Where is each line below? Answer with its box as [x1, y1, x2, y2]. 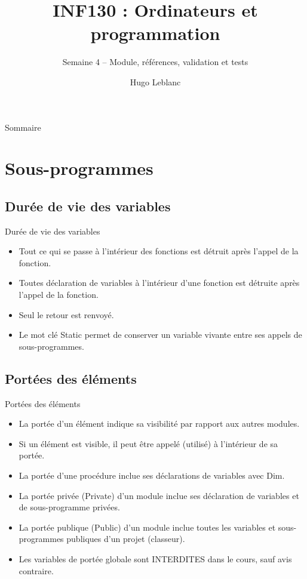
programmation [90, 21, 220, 45]
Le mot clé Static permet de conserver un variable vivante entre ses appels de [19, 328, 302, 341]
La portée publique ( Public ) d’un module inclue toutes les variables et [19, 521, 276, 533]
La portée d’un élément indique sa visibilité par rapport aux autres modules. [19, 417, 300, 430]
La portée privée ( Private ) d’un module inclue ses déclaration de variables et [19, 489, 299, 501]
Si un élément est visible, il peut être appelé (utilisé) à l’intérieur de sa [19, 437, 278, 449]
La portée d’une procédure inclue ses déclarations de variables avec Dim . [19, 469, 285, 481]
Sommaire [5, 121, 41, 133]
